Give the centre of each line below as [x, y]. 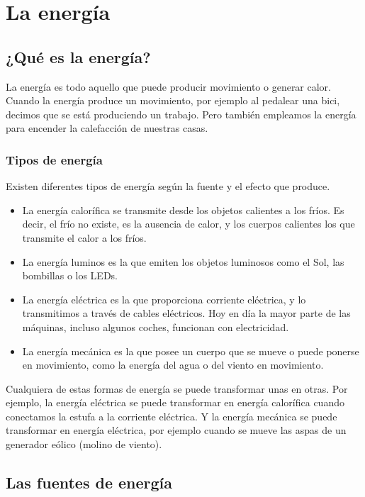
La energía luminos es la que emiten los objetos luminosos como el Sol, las [183, 261]
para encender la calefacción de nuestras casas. [107, 128]
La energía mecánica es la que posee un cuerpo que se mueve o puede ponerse [191, 351]
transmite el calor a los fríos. [84, 237]
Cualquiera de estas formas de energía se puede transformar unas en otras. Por [177, 388]
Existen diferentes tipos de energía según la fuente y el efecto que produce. [168, 186]
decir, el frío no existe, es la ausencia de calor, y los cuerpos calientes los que [189, 224]
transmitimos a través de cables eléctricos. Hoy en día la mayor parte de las [186, 313]
